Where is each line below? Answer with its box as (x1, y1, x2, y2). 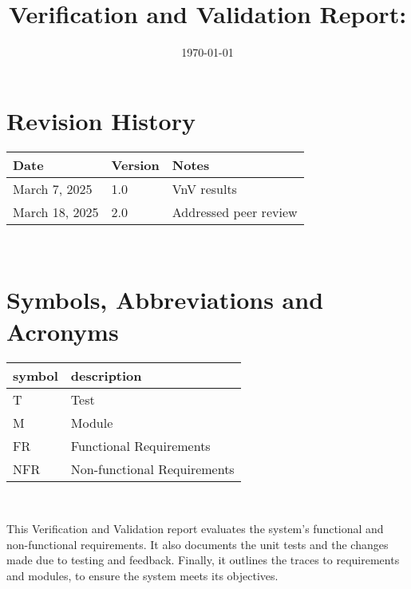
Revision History (6, 104, 196, 136)
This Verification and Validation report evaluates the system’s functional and (6, 520, 384, 537)
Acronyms (6, 314, 119, 347)
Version (111, 155, 160, 174)
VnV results (172, 179, 237, 198)
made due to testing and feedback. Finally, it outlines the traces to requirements (6, 551, 400, 568)
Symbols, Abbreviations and (6, 283, 324, 316)
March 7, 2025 (13, 179, 93, 198)
